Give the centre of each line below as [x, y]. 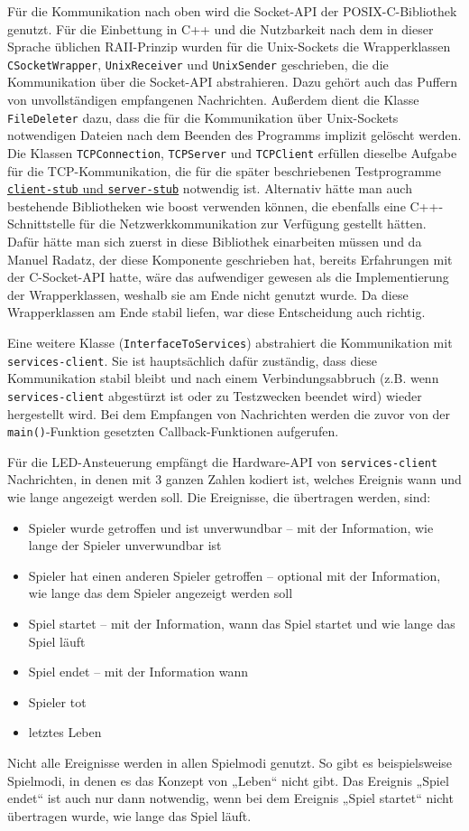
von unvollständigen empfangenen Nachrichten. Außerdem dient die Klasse [213, 100]
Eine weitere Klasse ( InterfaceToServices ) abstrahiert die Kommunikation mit [230, 342]
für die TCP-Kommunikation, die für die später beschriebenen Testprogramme [224, 170]
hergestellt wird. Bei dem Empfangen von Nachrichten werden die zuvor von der [229, 413]
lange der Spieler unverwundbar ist [125, 545]
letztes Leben [65, 732]
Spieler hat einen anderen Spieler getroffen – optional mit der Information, [234, 575]
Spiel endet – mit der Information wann [138, 672]
